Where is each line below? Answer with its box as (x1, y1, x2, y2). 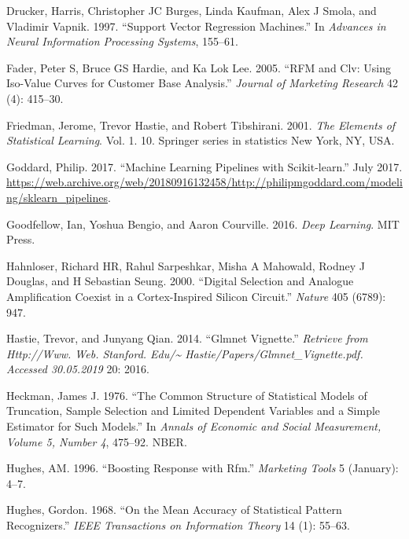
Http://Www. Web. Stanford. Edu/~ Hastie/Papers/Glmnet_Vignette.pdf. (6, 345, 363, 361)
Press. (6, 231, 35, 247)
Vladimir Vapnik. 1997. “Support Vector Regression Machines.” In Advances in (6, 17, 386, 34)
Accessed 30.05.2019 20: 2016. (6, 361, 149, 377)
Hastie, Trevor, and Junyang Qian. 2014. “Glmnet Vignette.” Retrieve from (6, 330, 368, 346)
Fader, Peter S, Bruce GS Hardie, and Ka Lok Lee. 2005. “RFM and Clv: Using (6, 59, 391, 75)
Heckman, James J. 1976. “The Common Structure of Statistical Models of (6, 387, 367, 403)
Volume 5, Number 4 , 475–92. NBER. (6, 433, 187, 449)
